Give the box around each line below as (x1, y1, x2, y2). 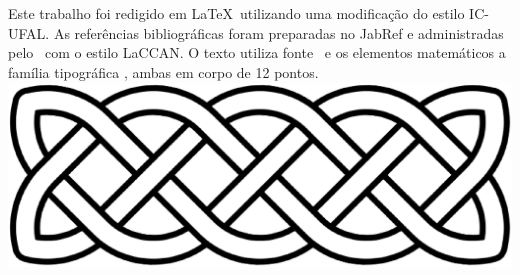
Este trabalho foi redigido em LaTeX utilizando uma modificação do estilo (8, 3, 465, 24)
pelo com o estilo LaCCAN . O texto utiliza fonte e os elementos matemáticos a (8, 42, 506, 63)
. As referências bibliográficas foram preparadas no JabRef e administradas (45, 22, 504, 43)
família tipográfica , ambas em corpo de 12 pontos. (8, 61, 319, 82)
